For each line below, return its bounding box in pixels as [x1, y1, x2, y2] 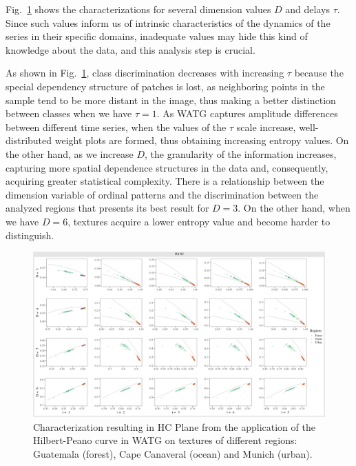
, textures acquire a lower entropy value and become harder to [67, 214, 331, 228]
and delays [285, 2, 330, 16]
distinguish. [6, 227, 54, 242]
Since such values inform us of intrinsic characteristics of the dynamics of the [6, 15, 331, 30]
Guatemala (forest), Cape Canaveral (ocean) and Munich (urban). [33, 447, 313, 461]
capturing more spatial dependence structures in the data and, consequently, [6, 160, 328, 174]
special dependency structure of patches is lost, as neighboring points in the [6, 79, 325, 93]
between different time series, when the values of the [6, 119, 227, 134]
